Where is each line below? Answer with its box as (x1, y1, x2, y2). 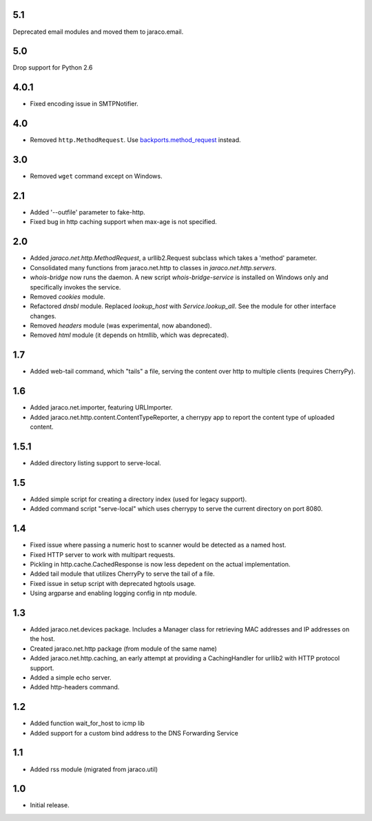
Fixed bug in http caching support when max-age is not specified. (30, 218, 217, 226)
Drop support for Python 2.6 (12, 63, 93, 72)
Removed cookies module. (30, 292, 106, 301)
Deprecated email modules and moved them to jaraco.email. (12, 28, 184, 36)
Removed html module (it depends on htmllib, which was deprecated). (30, 331, 229, 339)
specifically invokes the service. (30, 283, 121, 291)
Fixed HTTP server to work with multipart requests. (30, 550, 176, 558)
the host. (30, 635, 55, 643)
